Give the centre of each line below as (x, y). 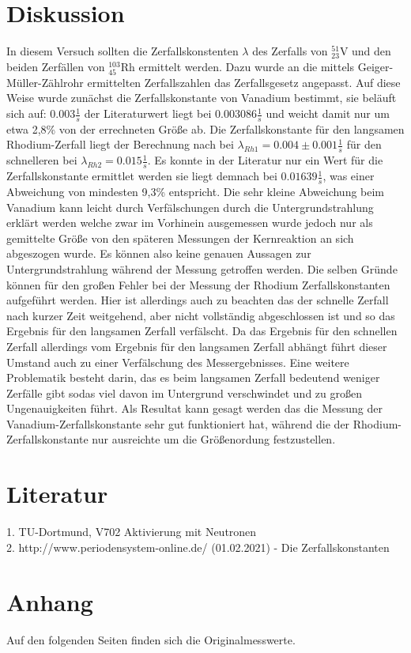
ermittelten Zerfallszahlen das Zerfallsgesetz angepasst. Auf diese (244, 82)
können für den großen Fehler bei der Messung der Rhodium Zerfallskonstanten (198, 284)
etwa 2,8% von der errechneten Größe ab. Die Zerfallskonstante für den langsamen (205, 128)
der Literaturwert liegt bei (148, 113)
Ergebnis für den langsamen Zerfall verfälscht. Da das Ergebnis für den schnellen (202, 331)
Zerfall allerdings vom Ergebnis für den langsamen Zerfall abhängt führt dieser (197, 346)
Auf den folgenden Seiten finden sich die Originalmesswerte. (151, 639)
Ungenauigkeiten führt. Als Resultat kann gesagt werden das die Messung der (194, 408)
